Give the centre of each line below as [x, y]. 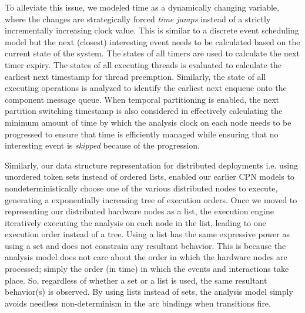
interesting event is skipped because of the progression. [102, 145]
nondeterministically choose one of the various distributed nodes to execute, [141, 188]
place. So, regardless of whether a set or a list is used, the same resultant [136, 280]
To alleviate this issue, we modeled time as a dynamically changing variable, [142, 7]
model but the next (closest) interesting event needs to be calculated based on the [152, 41]
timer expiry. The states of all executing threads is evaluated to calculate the [143, 64]
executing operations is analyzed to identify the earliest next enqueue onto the [146, 88]
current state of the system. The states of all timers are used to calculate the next [152, 53]
